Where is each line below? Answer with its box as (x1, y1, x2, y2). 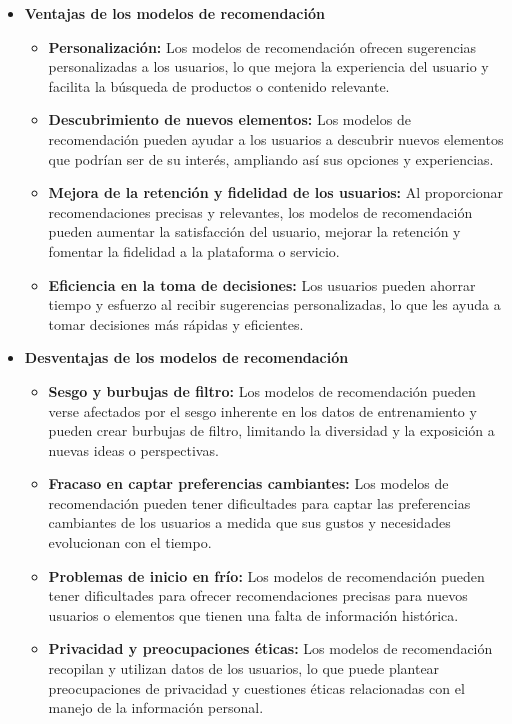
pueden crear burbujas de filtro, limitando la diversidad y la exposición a (48, 420, 495, 441)
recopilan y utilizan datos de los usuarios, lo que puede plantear (48, 658, 440, 679)
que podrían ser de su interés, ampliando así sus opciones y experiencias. (48, 148, 494, 169)
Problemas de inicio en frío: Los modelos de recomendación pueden (48, 565, 485, 586)
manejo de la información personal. (48, 697, 264, 718)
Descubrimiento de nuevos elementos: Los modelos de (48, 109, 411, 130)
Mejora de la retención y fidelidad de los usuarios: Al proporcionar (48, 182, 504, 203)
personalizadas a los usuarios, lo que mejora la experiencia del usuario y (48, 56, 489, 77)
